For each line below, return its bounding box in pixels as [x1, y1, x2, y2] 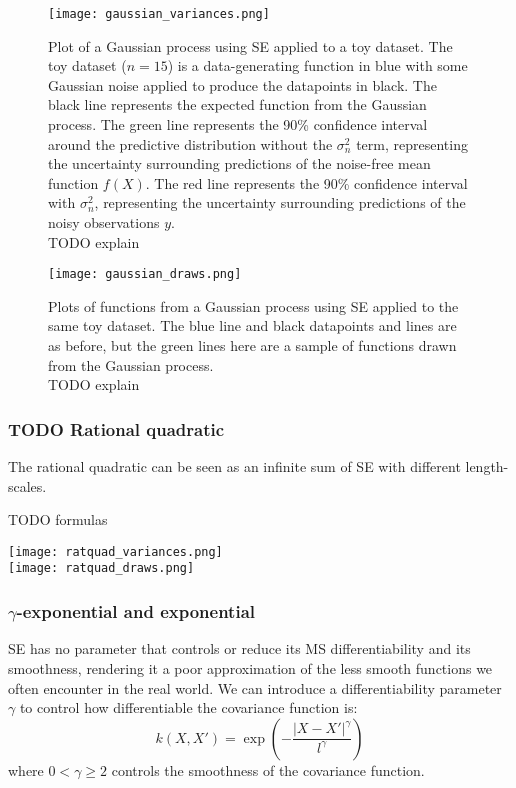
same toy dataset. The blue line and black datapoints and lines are [48, 315, 457, 336]
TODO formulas [8, 509, 108, 530]
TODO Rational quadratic [8, 416, 225, 441]
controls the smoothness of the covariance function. [111, 759, 425, 780]
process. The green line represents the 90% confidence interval [48, 114, 428, 135]
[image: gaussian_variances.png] [48, 7, 270, 21]
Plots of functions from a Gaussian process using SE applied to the [48, 295, 459, 316]
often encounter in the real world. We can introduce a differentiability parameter [8, 677, 502, 698]
